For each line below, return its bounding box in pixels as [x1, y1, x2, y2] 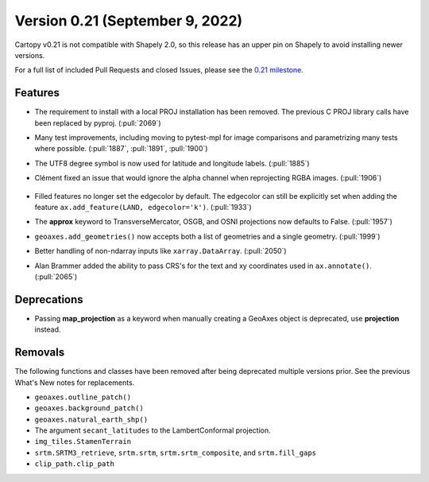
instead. [34, 325, 61, 334]
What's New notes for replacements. [14, 378, 135, 387]
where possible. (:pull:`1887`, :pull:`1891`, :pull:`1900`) [34, 144, 208, 154]
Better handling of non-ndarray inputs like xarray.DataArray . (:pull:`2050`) [34, 247, 287, 256]
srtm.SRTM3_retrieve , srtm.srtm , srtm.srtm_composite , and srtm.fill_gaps [34, 448, 317, 457]
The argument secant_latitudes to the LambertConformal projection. [34, 426, 272, 435]
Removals [14, 346, 65, 360]
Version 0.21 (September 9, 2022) [14, 12, 243, 29]
